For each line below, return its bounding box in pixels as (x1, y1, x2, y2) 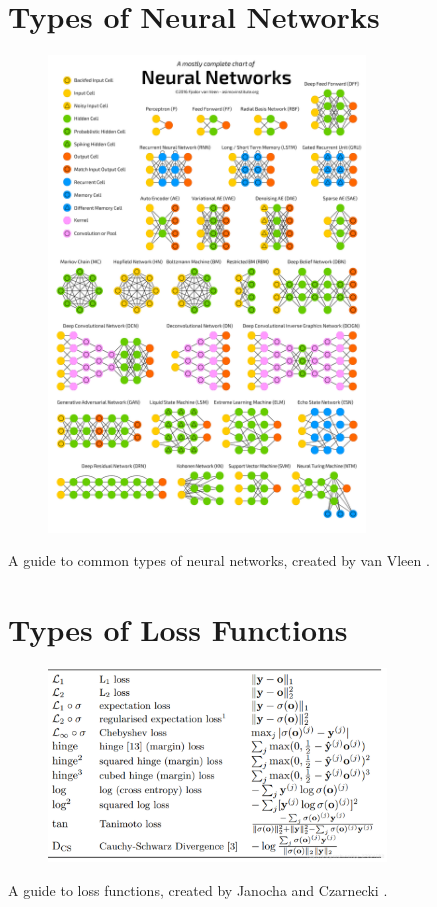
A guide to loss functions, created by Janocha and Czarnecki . (8, 879, 388, 900)
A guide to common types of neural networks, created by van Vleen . (8, 550, 430, 571)
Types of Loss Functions (8, 608, 348, 649)
